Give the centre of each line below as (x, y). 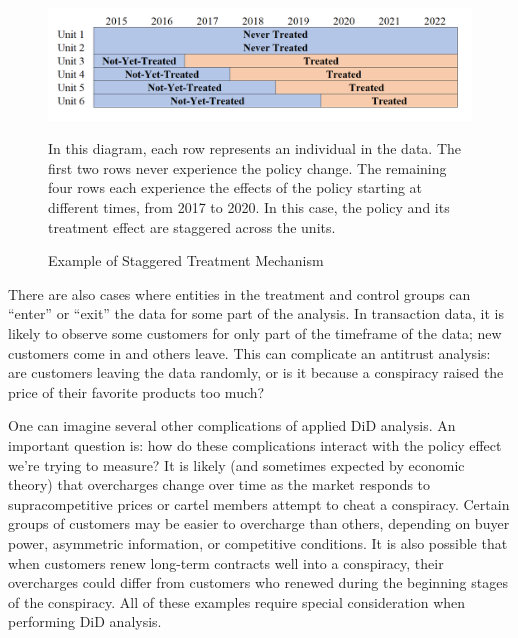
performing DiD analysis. (85, 621)
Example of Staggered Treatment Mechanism (186, 260)
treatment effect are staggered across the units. (192, 226)
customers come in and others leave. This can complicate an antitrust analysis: (249, 352)
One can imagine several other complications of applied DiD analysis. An (232, 425)
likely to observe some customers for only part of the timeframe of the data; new (255, 332)
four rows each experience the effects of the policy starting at (235, 187)
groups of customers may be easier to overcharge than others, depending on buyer (259, 523)
